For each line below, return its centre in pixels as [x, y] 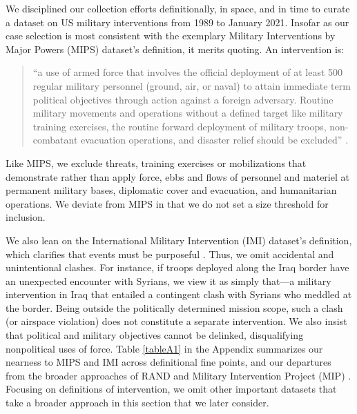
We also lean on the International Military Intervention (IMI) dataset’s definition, [179, 240]
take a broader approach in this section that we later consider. [137, 403]
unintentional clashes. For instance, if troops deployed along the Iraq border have [177, 267]
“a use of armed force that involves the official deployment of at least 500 [188, 72]
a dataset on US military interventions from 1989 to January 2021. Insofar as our [177, 22]
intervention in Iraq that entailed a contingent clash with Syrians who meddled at [179, 294]
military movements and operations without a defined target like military [188, 113]
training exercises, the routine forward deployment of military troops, [180, 126]
